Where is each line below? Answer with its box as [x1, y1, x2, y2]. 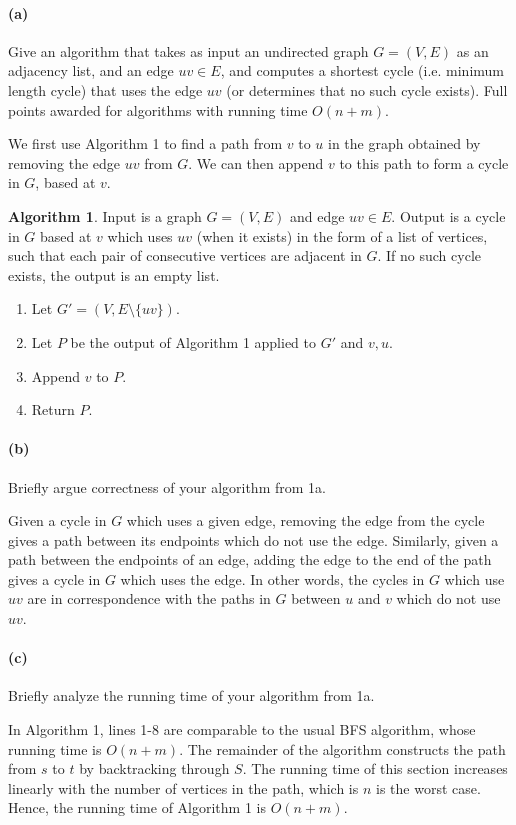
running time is [8, 738, 102, 759]
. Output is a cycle [391, 205, 506, 226]
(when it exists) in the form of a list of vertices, [196, 225, 488, 246]
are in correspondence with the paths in [27, 588, 271, 609]
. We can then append [188, 152, 324, 173]
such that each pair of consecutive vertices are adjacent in [8, 245, 362, 266]
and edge [289, 205, 345, 226]
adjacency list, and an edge [8, 60, 174, 81]
